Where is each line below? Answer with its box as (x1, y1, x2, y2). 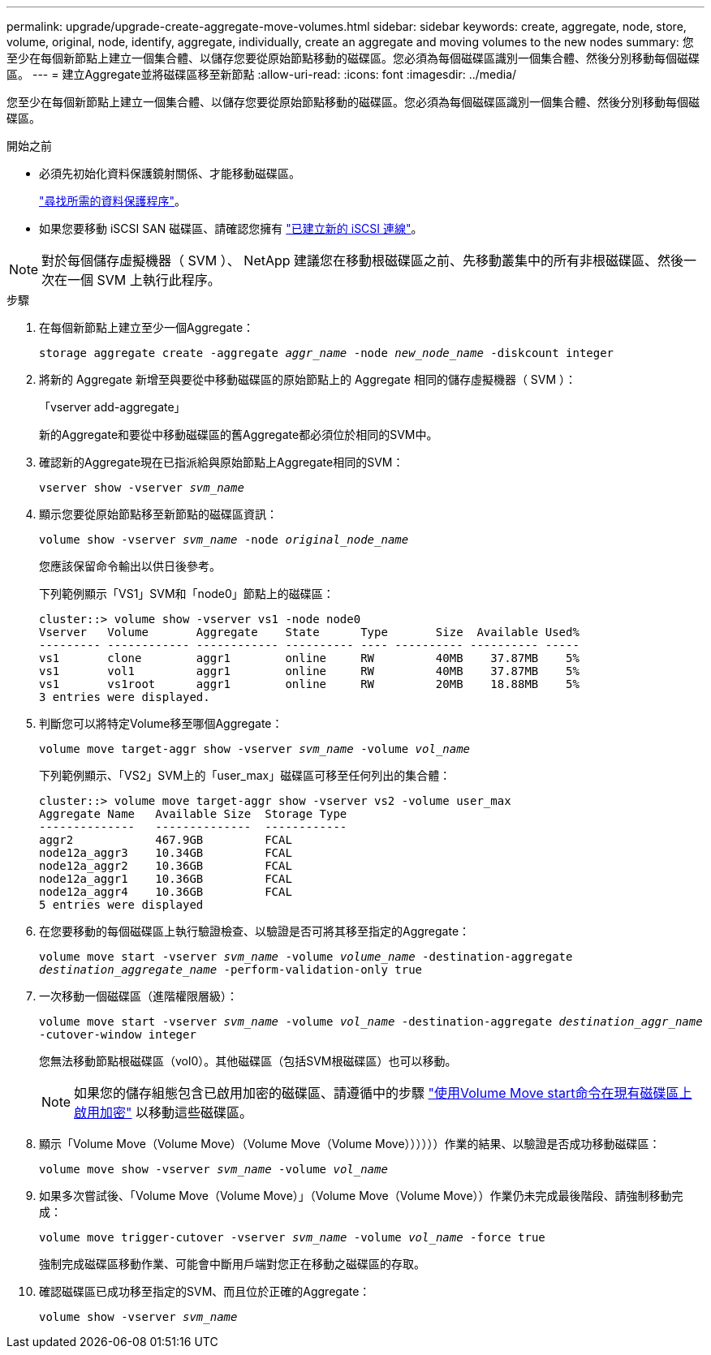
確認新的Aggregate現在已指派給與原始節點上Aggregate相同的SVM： (39, 455, 404, 469)
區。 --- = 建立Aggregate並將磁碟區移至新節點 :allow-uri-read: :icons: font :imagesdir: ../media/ (6, 67, 517, 81)
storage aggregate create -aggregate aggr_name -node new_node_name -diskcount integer (39, 346, 614, 359)
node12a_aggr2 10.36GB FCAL (39, 859, 292, 872)
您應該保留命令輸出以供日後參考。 (39, 559, 221, 573)
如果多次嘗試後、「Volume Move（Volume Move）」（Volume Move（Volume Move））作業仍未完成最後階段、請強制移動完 (39, 1189, 683, 1202)
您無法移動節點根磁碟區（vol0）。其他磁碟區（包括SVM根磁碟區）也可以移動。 (39, 1054, 457, 1068)
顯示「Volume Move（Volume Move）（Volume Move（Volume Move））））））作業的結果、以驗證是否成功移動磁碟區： (39, 1137, 661, 1151)
